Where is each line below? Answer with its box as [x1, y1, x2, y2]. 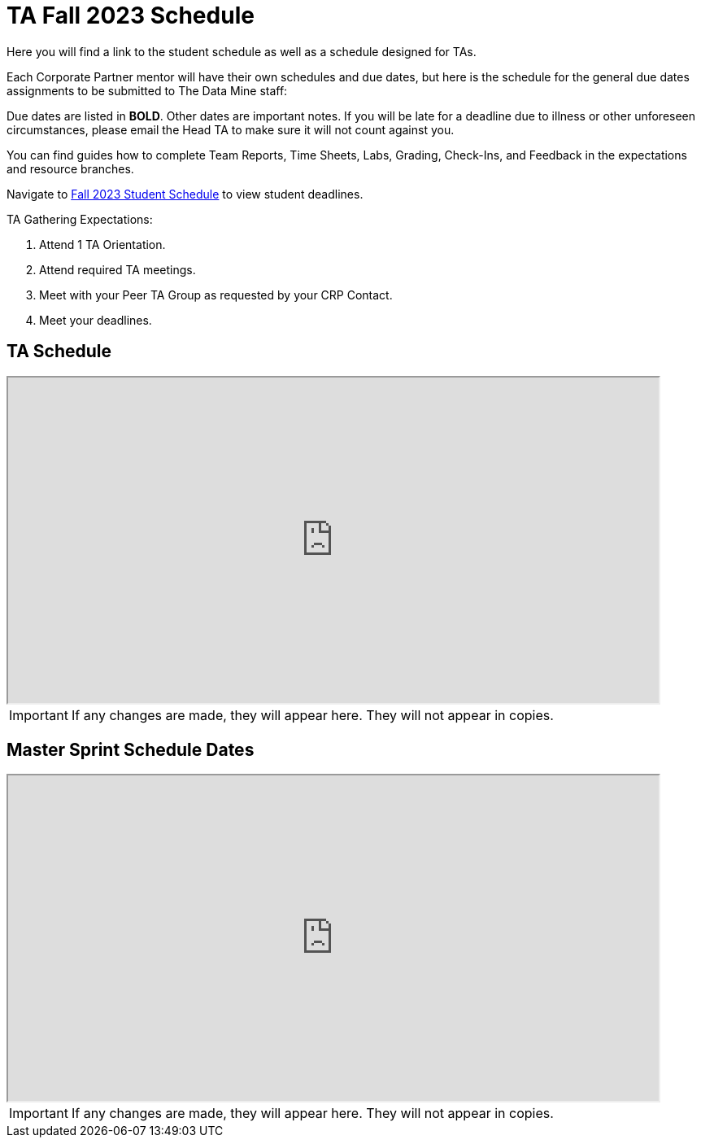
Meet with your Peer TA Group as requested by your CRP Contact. [39, 287, 393, 302]
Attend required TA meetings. [39, 262, 196, 277]
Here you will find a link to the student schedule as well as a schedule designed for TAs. [7, 44, 477, 59]
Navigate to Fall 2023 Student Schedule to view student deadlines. [7, 186, 364, 201]
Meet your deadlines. [39, 312, 152, 327]
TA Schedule [7, 341, 112, 362]
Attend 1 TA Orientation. [39, 237, 166, 251]
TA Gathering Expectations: [7, 212, 153, 226]
